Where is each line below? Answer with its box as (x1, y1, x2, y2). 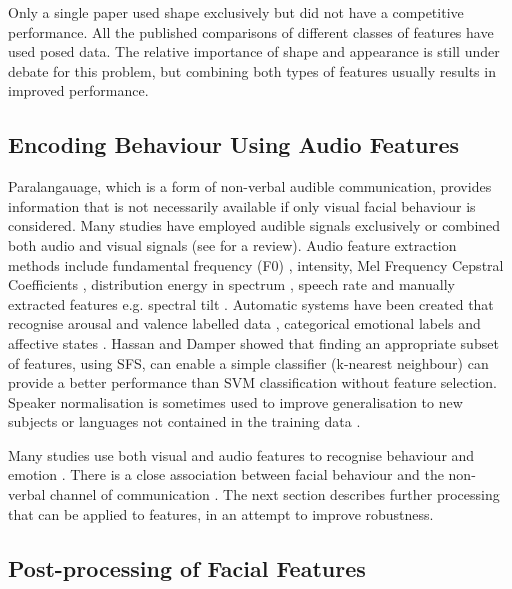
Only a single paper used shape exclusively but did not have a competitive (8, 2, 464, 22)
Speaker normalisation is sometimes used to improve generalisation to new (8, 391, 463, 412)
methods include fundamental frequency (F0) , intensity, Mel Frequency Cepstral (8, 254, 504, 275)
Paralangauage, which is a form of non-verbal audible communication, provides (8, 176, 492, 197)
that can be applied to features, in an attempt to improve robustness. (8, 503, 434, 524)
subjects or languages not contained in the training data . (8, 411, 361, 432)
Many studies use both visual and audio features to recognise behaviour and (8, 444, 475, 465)
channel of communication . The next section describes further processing (50, 484, 500, 505)
